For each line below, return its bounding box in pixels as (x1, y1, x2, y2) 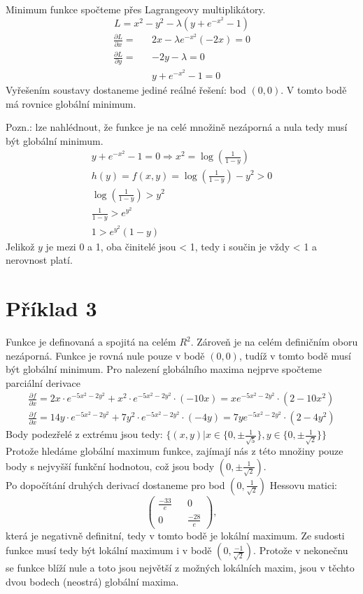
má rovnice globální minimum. (6, 96, 136, 111)
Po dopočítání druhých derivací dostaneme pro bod (6, 477, 225, 492)
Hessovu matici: (269, 477, 337, 492)
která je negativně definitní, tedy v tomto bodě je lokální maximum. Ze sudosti (6, 528, 345, 542)
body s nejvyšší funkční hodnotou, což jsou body (6, 458, 215, 473)
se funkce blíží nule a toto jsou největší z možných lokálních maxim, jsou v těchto (6, 560, 355, 575)
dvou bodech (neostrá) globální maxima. (6, 574, 179, 588)
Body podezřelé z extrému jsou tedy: (6, 427, 163, 441)
